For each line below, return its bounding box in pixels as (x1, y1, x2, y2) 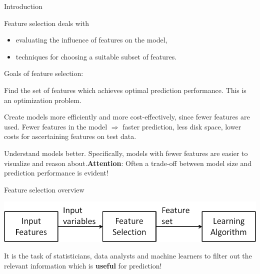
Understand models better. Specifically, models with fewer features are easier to (4, 147, 248, 158)
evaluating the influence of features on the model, (15, 34, 167, 45)
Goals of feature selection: (4, 68, 83, 78)
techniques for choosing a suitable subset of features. (15, 51, 177, 61)
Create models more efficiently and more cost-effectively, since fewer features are (4, 111, 250, 122)
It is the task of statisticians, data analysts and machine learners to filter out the (4, 250, 252, 261)
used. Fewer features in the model (4, 121, 107, 131)
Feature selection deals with (4, 17, 89, 28)
